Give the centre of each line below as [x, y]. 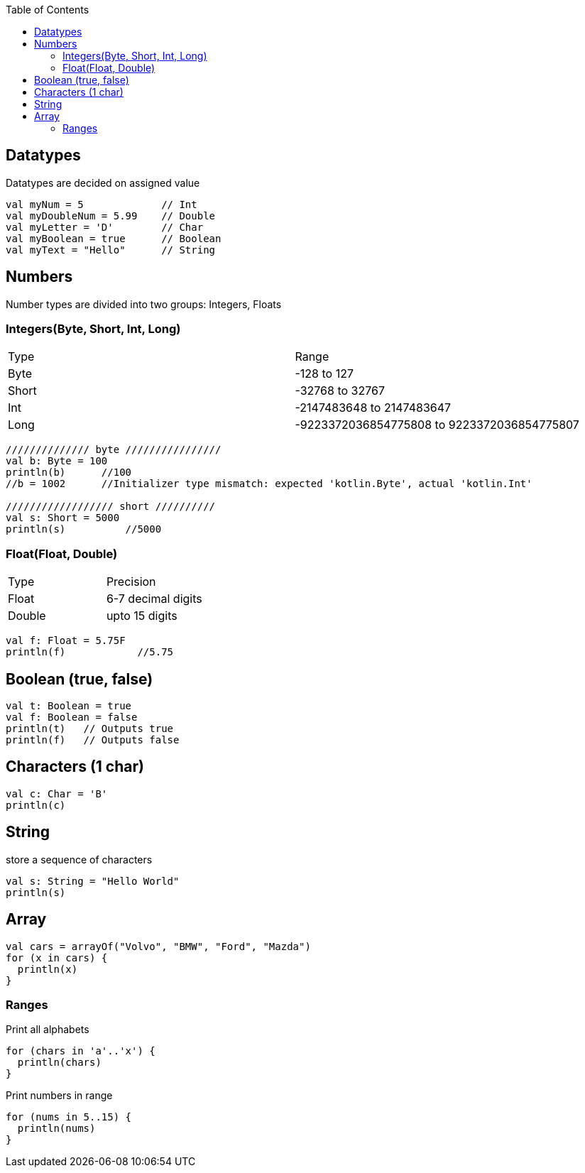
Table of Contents [48, 10]
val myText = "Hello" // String [111, 250]
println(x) [48, 969]
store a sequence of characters [79, 859]
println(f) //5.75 [90, 652]
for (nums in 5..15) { [69, 1117]
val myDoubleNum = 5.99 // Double [111, 215]
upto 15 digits [142, 616]
